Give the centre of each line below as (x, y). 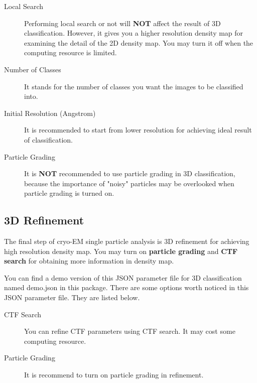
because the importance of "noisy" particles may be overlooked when (129, 183)
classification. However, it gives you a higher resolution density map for (134, 33)
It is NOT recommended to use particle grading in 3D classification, (130, 173)
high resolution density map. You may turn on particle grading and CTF (121, 251)
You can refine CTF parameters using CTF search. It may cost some (130, 331)
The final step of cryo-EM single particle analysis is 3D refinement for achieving (127, 241)
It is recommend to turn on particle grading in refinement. (114, 375)
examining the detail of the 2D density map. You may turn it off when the (139, 42)
